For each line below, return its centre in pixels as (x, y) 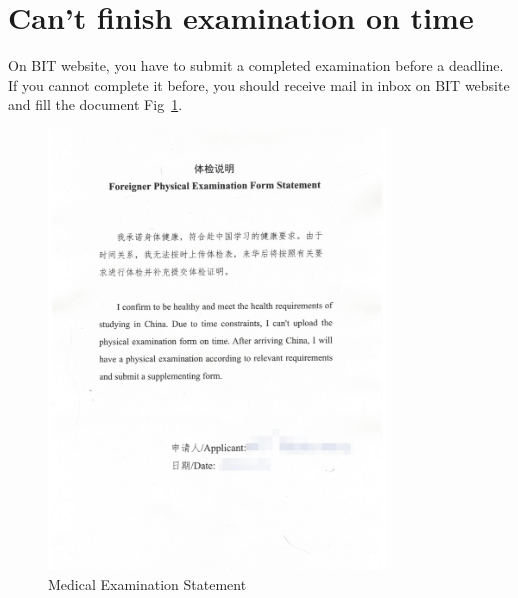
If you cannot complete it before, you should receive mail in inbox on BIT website (259, 84)
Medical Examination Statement (147, 583)
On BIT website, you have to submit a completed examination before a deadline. (256, 65)
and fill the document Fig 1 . (95, 104)
